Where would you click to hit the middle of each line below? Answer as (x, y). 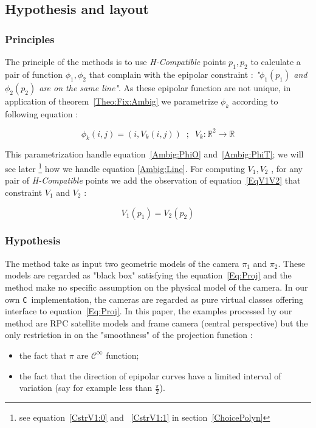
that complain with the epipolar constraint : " (174, 74)
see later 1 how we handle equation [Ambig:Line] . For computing (125, 167)
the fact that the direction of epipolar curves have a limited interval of (150, 375)
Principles (30, 39)
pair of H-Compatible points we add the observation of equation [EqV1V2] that (153, 180)
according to (255, 101)
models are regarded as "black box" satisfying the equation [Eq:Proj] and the (148, 275)
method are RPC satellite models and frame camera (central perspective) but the (156, 323)
